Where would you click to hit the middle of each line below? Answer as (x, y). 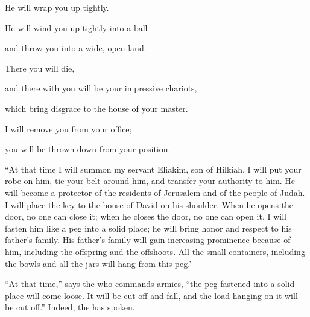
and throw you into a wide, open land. (76, 48)
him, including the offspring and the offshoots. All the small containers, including (155, 251)
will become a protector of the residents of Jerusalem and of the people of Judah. (155, 192)
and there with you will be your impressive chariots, (101, 88)
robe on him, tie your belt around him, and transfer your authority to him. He (150, 181)
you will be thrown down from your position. (88, 149)
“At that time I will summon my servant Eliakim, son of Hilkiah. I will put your (153, 169)
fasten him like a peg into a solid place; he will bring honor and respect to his (148, 228)
